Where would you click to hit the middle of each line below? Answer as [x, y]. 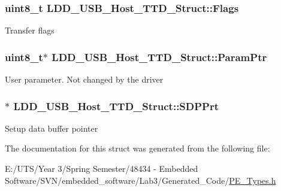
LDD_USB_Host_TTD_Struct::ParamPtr [159, 57]
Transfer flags [30, 30]
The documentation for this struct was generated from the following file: [138, 148]
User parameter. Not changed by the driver [84, 79]
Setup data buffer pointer [52, 128]
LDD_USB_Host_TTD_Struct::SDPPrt [116, 106]
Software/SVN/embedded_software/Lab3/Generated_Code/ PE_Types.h [140, 180]
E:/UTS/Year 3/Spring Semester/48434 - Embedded [102, 169]
